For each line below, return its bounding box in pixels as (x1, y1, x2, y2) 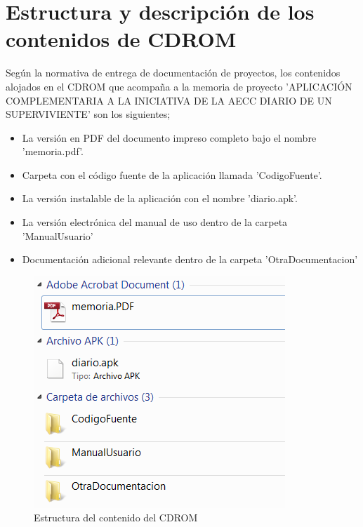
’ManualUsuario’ (22, 228, 93, 243)
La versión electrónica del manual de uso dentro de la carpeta (22, 215, 288, 229)
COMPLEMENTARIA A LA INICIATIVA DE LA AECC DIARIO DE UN (6, 93, 332, 107)
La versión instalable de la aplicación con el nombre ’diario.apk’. (22, 191, 298, 206)
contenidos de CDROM (6, 25, 237, 53)
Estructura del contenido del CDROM (34, 510, 198, 525)
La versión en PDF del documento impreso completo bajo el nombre (22, 130, 317, 145)
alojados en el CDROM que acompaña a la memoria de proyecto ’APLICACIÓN (6, 79, 352, 93)
